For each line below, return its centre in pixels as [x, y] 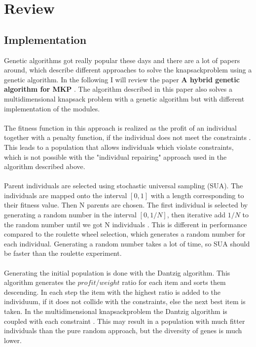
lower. [13, 340]
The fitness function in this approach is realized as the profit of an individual [120, 127]
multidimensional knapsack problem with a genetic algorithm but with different [124, 98]
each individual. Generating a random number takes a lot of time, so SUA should [127, 243]
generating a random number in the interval [70, 215]
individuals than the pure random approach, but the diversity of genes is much [123, 330]
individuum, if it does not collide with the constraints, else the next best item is [125, 301]
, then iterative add [196, 215]
